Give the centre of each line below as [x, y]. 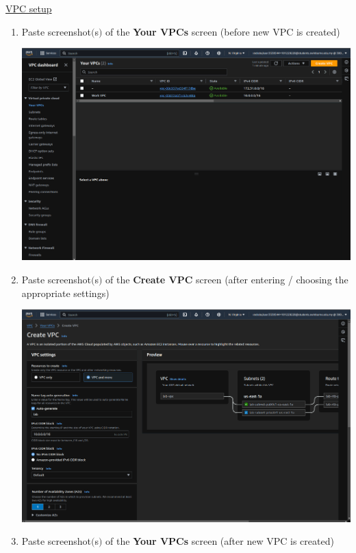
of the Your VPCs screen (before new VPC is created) [223, 31]
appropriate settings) [65, 293]
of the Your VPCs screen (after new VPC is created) [220, 541]
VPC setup [29, 8]
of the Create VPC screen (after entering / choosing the [227, 280]
